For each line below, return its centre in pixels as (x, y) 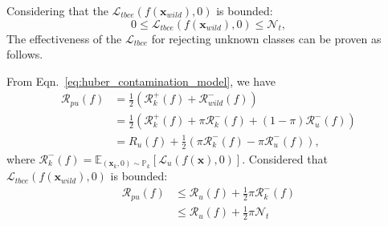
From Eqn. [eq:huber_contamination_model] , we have (141, 81)
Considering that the (57, 10)
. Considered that (285, 158)
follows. (25, 54)
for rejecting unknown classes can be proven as (266, 38)
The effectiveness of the (64, 38)
